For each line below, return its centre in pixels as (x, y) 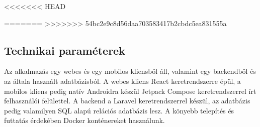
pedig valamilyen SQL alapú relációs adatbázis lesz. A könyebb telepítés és (119, 110)
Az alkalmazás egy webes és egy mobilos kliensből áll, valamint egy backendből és (130, 71)
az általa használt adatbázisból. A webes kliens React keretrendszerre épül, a (122, 81)
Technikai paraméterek (65, 50)
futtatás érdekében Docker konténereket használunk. (84, 120)
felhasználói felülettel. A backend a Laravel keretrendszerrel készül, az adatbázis (127, 101)
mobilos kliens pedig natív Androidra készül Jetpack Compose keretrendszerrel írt (130, 91)
